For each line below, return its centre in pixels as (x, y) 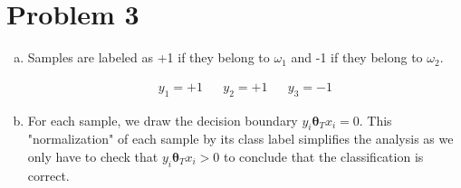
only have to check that (93, 156)
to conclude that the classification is (323, 156)
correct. (48, 175)
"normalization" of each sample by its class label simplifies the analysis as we (240, 139)
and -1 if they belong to (357, 57)
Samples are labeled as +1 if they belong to (149, 57)
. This (375, 120)
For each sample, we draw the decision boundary (163, 120)
